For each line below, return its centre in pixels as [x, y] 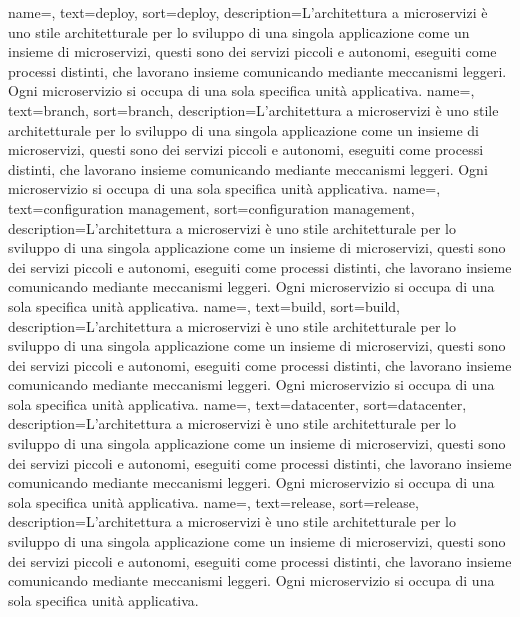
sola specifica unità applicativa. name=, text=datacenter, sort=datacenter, [237, 403]
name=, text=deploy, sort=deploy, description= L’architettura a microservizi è [248, 12]
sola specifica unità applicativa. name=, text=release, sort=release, [213, 501]
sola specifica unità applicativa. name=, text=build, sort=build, [204, 305]
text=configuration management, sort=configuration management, [211, 207]
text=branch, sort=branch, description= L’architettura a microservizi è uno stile [253, 109]
